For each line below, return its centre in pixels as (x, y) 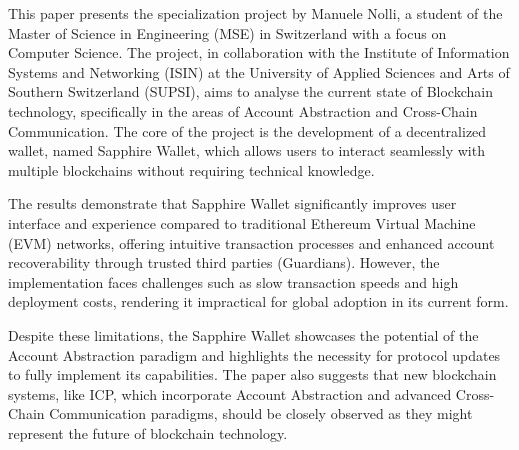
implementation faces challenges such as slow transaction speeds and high (233, 281)
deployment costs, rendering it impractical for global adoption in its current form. (258, 301)
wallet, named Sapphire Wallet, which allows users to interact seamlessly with (246, 150)
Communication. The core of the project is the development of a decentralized (247, 130)
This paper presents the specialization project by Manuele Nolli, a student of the (255, 13)
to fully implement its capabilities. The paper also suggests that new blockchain (252, 374)
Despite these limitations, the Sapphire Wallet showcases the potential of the (243, 334)
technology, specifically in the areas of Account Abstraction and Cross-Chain (243, 110)
